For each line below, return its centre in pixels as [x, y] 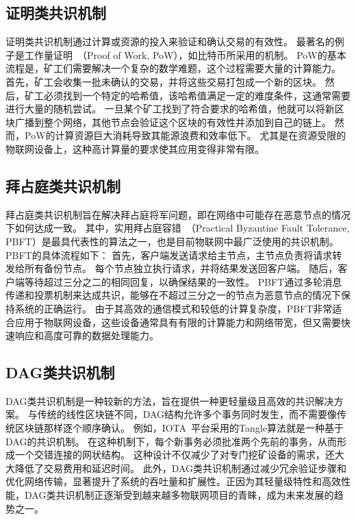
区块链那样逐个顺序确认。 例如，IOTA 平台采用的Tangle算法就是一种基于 [179, 428]
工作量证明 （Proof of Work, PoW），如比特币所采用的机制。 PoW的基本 [185, 54]
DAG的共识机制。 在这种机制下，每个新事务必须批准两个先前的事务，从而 [171, 441]
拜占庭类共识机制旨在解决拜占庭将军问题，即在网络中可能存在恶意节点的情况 [178, 214]
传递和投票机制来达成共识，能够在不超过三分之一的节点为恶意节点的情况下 [173, 295]
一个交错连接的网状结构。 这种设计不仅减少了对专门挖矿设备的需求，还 [175, 455]
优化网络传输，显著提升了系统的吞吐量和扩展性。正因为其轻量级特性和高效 [173, 481]
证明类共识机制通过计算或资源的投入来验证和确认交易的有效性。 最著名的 [170, 41]
